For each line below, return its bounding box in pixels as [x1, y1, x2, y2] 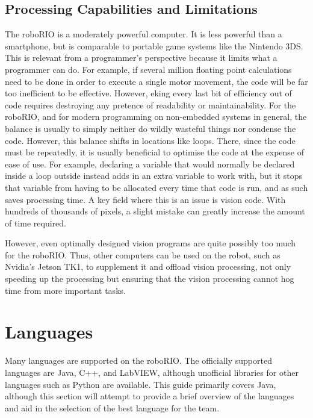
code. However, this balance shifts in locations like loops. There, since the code [5, 134, 296, 146]
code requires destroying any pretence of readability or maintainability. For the [5, 98, 296, 111]
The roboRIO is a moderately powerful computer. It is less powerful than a [5, 28, 282, 40]
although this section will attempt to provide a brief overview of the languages [5, 390, 294, 402]
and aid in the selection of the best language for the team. [5, 401, 220, 414]
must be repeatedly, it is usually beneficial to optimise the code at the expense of [5, 146, 305, 158]
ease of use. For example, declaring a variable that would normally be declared [5, 157, 295, 170]
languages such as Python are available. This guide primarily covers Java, [5, 378, 276, 390]
